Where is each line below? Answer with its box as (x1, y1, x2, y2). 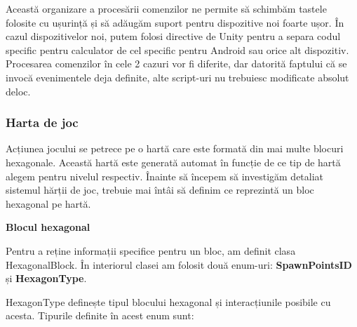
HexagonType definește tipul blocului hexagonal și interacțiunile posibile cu (6, 294, 331, 309)
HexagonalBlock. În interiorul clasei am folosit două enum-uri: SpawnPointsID (6, 257, 352, 272)
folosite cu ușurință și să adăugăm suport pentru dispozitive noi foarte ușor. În (6, 15, 344, 29)
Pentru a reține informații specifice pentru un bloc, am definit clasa (6, 243, 296, 258)
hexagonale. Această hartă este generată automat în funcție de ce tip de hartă (6, 154, 341, 169)
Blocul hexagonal (6, 220, 90, 234)
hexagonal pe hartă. (6, 196, 91, 211)
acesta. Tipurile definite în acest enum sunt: (6, 308, 194, 323)
